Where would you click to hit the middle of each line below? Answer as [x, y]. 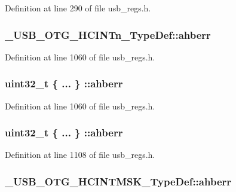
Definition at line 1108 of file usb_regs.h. [80, 155]
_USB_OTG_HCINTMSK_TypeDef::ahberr [118, 181]
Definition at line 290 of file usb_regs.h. [78, 8]
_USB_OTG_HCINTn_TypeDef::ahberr [108, 34]
